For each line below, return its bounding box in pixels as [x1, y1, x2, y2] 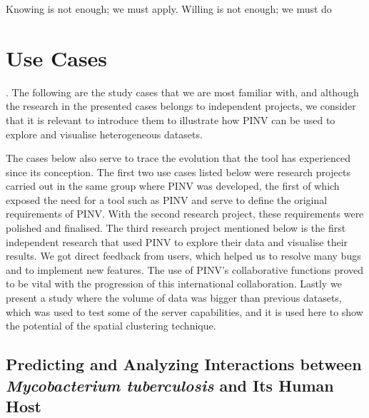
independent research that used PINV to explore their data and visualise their [6, 234, 348, 249]
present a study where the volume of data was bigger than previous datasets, [6, 290, 342, 305]
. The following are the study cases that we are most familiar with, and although [6, 84, 359, 99]
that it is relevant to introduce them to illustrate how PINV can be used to [6, 112, 335, 127]
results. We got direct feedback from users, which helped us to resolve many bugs [6, 248, 361, 263]
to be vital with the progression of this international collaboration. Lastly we [6, 276, 342, 291]
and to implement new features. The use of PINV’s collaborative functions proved [6, 262, 364, 277]
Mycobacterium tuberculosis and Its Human [6, 374, 334, 396]
